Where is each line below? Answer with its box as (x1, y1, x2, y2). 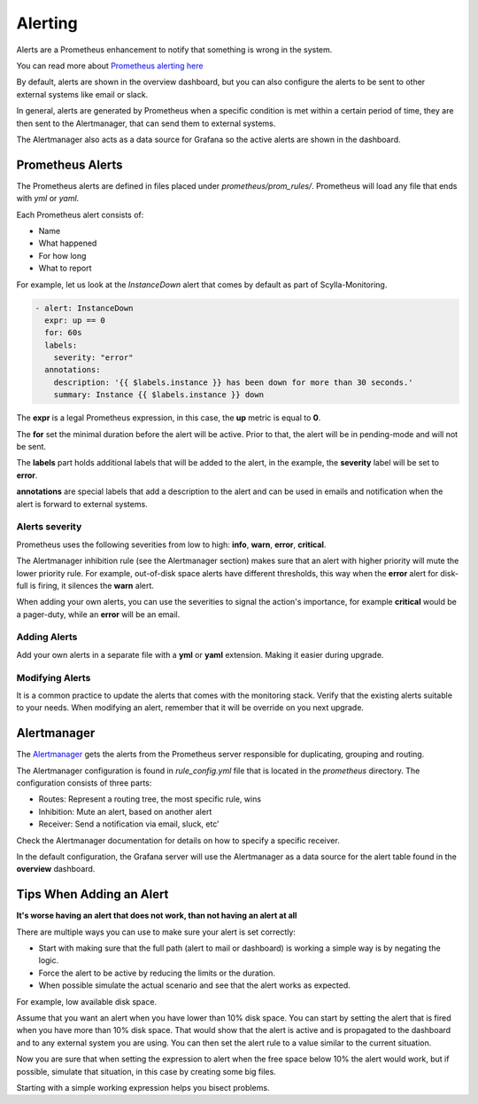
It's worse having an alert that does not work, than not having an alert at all (16, 910, 297, 921)
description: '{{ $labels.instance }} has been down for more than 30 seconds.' (53, 377, 413, 388)
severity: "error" (53, 353, 134, 363)
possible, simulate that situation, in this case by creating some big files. (16, 1066, 276, 1077)
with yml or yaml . (16, 193, 80, 204)
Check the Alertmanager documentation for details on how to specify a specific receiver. (16, 834, 340, 846)
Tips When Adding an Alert (16, 887, 169, 902)
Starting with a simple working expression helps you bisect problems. (16, 1082, 270, 1092)
